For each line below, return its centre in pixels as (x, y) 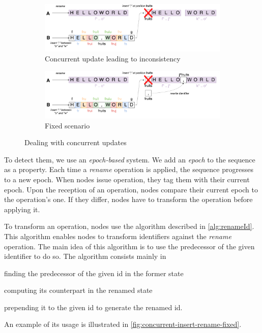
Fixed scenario (67, 125)
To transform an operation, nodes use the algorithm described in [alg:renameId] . (129, 226)
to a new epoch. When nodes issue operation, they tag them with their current (127, 179)
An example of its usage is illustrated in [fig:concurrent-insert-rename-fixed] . (123, 324)
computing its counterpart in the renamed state (78, 290)
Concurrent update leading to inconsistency (113, 58)
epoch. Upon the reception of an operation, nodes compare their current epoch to (131, 189)
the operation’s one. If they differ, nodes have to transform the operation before (128, 199)
